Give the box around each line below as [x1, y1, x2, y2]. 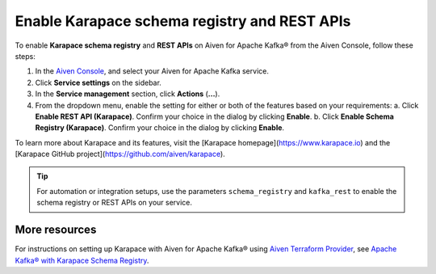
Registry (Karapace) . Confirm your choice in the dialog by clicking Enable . [35, 123, 285, 133]
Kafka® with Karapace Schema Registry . [15, 255, 149, 265]
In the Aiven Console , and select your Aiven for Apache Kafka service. [35, 66, 270, 76]
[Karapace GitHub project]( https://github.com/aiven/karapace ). [15, 150, 225, 159]
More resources [15, 223, 97, 237]
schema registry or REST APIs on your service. [36, 198, 193, 208]
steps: [15, 51, 36, 61]
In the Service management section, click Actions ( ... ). [35, 89, 220, 99]
